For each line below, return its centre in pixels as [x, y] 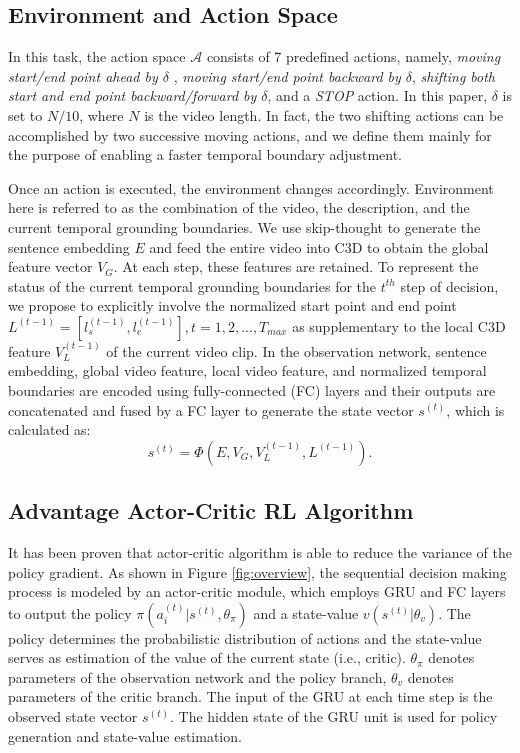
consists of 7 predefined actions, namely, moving [353, 56]
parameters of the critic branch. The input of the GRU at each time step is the [250, 696]
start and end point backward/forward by [132, 95]
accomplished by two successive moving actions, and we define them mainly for [250, 134]
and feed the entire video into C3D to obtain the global [319, 246]
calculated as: [49, 429]
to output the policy [70, 612]
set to [25, 114]
